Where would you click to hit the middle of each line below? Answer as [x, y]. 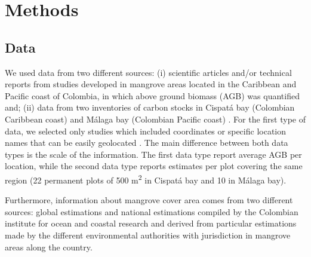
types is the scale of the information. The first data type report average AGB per [153, 154]
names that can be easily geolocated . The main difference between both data [147, 143]
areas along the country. [49, 247]
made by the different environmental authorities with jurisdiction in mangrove [148, 235]
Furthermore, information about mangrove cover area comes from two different [149, 200]
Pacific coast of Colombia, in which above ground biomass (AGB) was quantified [152, 95]
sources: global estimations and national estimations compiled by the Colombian [152, 211]
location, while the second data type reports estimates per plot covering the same [154, 166]
